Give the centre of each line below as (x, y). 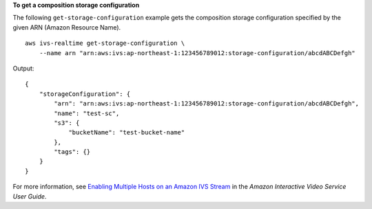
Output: (23, 68)
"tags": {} (72, 152)
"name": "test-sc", (87, 113)
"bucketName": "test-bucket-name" (127, 132)
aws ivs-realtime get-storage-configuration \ (105, 43)
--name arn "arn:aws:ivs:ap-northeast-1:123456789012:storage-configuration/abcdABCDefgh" (197, 53)
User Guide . (30, 196)
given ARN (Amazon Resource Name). (67, 27)
